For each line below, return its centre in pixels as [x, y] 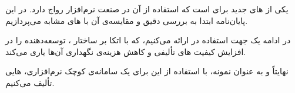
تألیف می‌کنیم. [30, 82]
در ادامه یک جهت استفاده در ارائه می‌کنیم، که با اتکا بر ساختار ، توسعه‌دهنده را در [148, 40]
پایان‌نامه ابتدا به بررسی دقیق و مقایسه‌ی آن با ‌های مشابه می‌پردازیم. [127, 20]
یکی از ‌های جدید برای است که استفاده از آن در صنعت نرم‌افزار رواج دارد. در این [147, 9]
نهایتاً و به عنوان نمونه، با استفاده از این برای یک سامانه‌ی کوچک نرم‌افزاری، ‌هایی [147, 71]
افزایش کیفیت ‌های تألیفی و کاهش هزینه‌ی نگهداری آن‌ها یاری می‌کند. [126, 51]
